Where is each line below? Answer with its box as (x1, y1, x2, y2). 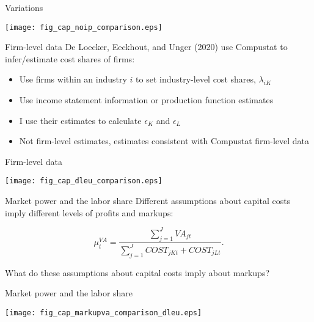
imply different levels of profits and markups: (5, 206, 173, 219)
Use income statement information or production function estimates (19, 93, 274, 106)
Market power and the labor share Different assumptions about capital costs (5, 194, 291, 207)
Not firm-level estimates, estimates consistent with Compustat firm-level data (19, 134, 310, 147)
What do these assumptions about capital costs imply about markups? (5, 266, 270, 279)
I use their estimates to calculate (19, 114, 142, 126)
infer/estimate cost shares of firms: (5, 52, 135, 65)
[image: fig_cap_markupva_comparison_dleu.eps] (5, 308, 202, 317)
